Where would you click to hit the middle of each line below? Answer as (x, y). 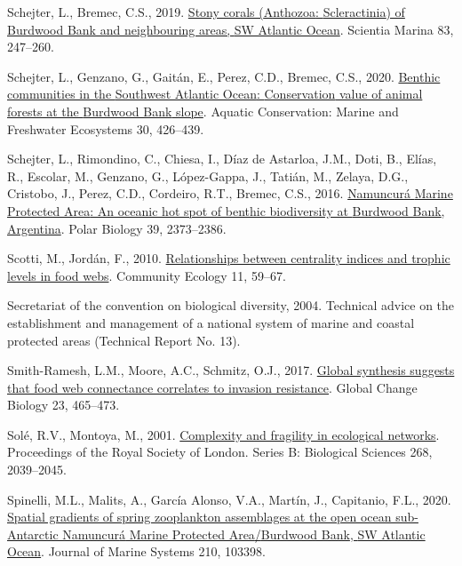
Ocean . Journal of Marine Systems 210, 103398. (136, 551)
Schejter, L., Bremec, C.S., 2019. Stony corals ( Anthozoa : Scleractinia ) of (206, 12)
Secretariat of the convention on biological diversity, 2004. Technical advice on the (231, 305)
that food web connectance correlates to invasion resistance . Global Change (212, 387)
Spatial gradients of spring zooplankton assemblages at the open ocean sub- (213, 517)
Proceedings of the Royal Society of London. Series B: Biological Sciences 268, (220, 452)
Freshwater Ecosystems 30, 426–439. (106, 128)
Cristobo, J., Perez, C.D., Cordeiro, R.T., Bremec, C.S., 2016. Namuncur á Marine (230, 193)
